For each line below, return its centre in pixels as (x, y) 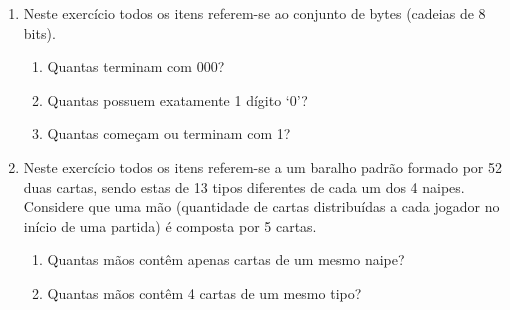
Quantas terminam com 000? (136, 66)
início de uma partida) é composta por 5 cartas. (170, 225)
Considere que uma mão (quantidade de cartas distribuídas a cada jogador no (261, 206)
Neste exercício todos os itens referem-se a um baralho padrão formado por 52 (262, 166)
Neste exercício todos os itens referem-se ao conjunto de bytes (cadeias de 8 (254, 13)
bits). (39, 32)
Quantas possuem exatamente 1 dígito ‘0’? (177, 99)
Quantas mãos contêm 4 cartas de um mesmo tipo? (204, 292)
